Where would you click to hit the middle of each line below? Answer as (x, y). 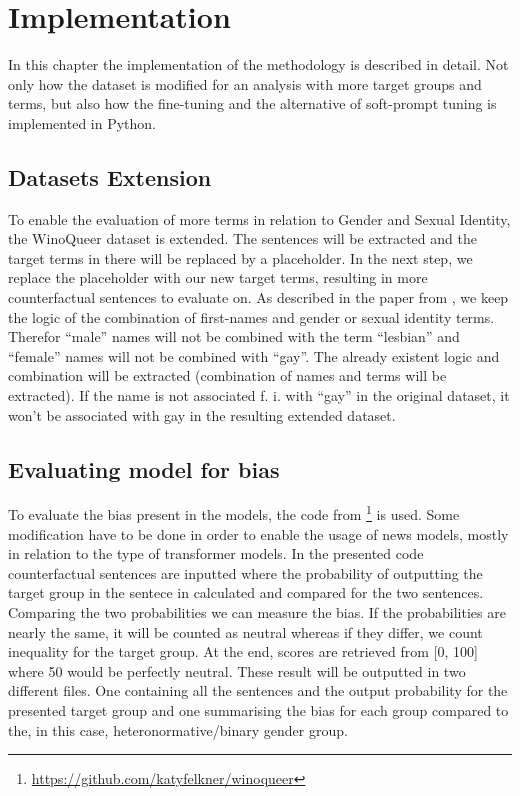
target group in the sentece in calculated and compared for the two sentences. (246, 592)
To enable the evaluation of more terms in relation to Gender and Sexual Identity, (259, 218)
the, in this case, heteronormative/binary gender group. (178, 729)
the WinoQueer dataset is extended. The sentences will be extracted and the (242, 238)
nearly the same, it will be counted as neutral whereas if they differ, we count (245, 631)
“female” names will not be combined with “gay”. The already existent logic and (254, 355)
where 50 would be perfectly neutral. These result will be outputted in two (237, 670)
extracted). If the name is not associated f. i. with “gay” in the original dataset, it (259, 395)
